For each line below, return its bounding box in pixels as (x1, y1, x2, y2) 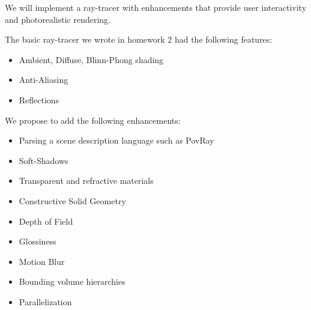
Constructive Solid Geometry (19, 194, 126, 207)
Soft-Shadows (19, 154, 68, 166)
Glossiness (19, 235, 56, 248)
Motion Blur (19, 255, 65, 267)
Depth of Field (19, 214, 73, 227)
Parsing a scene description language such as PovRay (19, 134, 214, 147)
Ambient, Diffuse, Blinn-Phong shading (19, 53, 164, 65)
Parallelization (19, 295, 72, 308)
